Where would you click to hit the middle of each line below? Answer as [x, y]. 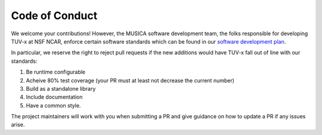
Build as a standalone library [61, 88]
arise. [18, 125]
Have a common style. [53, 105]
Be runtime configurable [56, 72]
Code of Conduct [54, 16]
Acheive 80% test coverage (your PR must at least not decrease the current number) [130, 80]
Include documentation [54, 97]
